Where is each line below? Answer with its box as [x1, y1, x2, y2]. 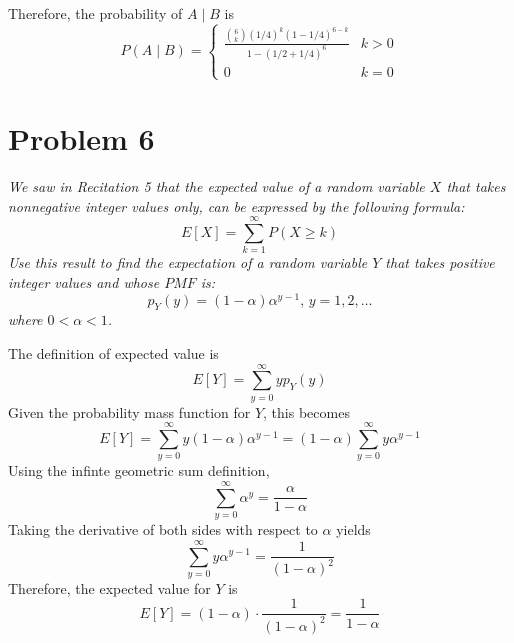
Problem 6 [8, 118, 155, 159]
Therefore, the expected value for [8, 577, 211, 598]
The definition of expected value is [8, 343, 219, 363]
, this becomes [263, 401, 350, 422]
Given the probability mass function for [8, 401, 251, 422]
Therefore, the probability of [8, 3, 183, 23]
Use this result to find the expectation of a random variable [8, 252, 368, 273]
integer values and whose [8, 271, 160, 292]
